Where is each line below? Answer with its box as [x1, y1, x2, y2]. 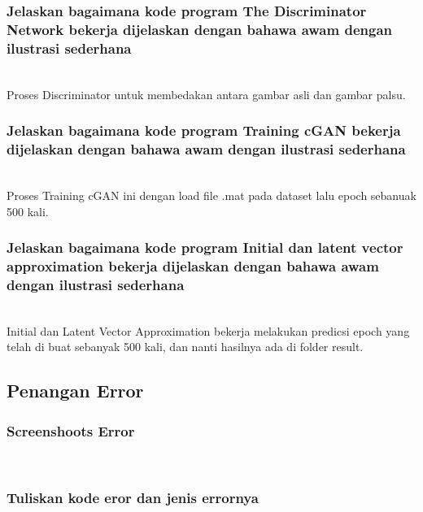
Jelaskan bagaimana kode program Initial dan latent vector [7, 237, 403, 258]
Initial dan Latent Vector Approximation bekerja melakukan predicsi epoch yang [7, 322, 410, 339]
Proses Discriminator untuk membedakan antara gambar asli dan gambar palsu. [7, 85, 406, 102]
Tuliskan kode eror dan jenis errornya [7, 487, 259, 507]
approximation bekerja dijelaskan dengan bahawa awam [7, 256, 379, 276]
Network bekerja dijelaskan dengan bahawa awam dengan [7, 19, 392, 39]
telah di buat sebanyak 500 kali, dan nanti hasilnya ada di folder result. [7, 338, 364, 355]
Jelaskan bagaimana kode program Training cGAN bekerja [7, 120, 401, 141]
